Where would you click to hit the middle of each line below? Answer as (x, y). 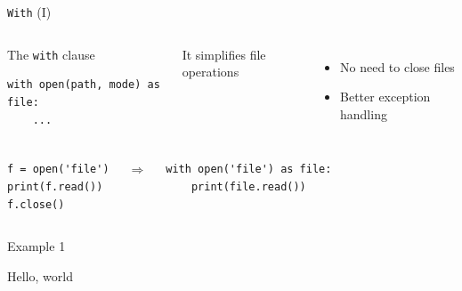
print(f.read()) (55, 187)
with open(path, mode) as (84, 85)
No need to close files (397, 66)
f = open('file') (58, 170)
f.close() (36, 204)
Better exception (385, 97)
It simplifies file (224, 54)
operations (211, 72)
